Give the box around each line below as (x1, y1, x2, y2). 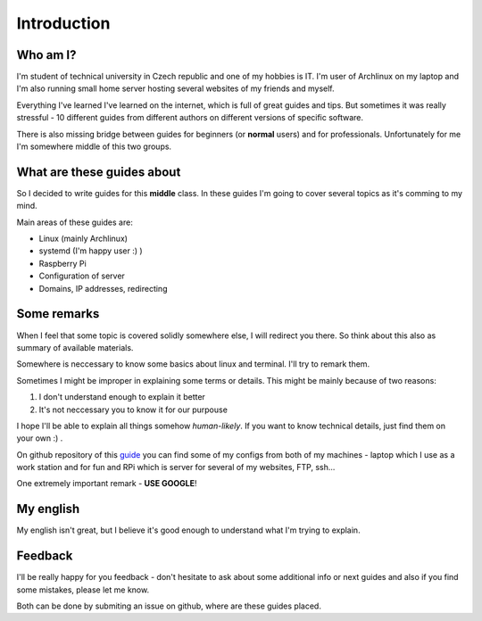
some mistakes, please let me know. (16, 584, 150, 595)
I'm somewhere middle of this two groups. (16, 141, 172, 152)
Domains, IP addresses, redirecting (38, 283, 168, 294)
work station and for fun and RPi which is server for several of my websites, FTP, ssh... (16, 462, 336, 473)
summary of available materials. (16, 342, 134, 352)
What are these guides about (16, 164, 181, 179)
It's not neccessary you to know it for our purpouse (38, 404, 228, 415)
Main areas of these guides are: (16, 217, 133, 228)
